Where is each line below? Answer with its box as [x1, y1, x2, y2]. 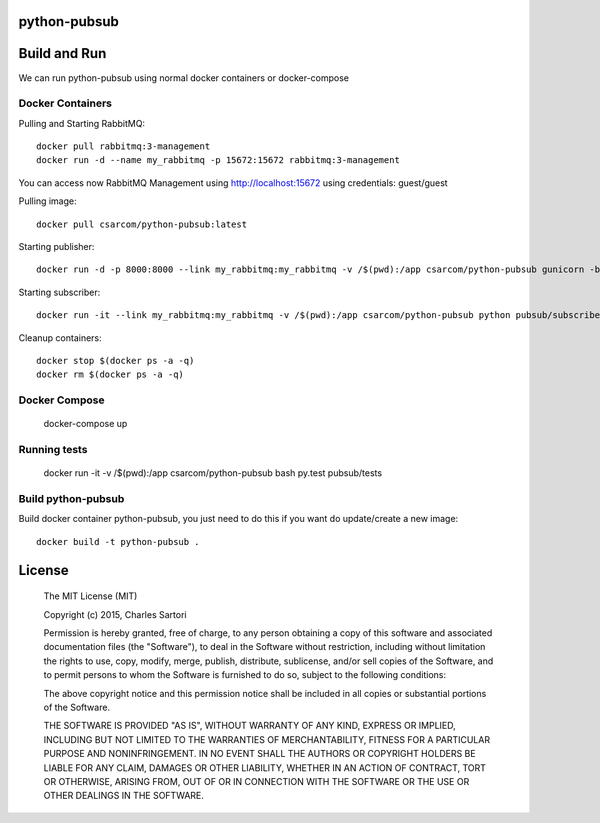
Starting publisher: [18, 241, 95, 253]
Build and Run [18, 45, 107, 62]
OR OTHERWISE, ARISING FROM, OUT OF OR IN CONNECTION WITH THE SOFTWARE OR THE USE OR [43, 775, 470, 787]
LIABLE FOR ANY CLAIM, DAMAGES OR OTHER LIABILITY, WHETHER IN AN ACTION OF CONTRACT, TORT [43, 761, 487, 774]
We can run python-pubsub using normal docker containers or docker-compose [18, 71, 350, 84]
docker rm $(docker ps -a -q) [36, 369, 185, 380]
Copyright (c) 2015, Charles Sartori [43, 608, 187, 620]
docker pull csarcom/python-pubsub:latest [36, 218, 248, 230]
